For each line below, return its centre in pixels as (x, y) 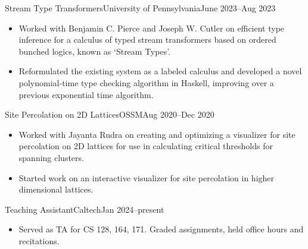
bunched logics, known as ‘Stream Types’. (95, 51)
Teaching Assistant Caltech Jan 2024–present (85, 209)
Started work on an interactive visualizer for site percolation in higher (147, 177)
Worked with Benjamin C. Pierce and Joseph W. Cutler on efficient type (152, 28)
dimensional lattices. (56, 189)
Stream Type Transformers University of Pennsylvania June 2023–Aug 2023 (140, 8)
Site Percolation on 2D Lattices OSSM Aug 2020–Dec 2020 (110, 114)
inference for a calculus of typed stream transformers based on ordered (147, 40)
